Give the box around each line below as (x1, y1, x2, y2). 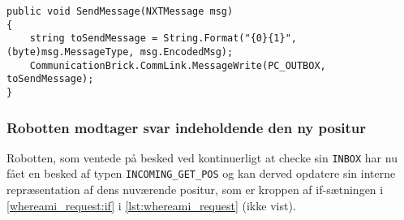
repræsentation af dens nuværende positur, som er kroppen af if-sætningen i (6, 181, 384, 198)
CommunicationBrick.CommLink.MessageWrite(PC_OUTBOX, (29, 59, 326, 71)
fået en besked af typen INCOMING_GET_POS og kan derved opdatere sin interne (6, 165, 396, 182)
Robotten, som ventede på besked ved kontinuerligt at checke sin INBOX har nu (6, 149, 398, 166)
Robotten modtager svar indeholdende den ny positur (6, 117, 367, 137)
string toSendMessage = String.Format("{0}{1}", (29, 32, 297, 45)
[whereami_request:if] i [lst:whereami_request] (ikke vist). (6, 196, 296, 214)
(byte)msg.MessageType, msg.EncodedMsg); (6, 45, 234, 58)
